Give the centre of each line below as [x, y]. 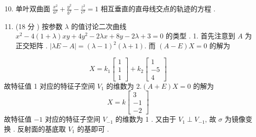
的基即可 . [93, 129]
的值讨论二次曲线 [99, 26]
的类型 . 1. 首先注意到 [201, 36]
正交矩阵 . [32, 46]
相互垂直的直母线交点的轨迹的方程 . [158, 8]
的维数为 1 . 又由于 [146, 119]
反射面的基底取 [42, 129]
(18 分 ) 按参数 [39, 26]
